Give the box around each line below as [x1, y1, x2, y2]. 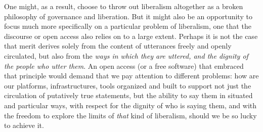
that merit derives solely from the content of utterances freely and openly [4, 40, 232, 51]
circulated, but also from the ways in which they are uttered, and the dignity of [4, 50, 248, 61]
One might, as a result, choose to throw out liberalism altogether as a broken [4, 1, 243, 11]
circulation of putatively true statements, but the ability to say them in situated [4, 90, 253, 101]
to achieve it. [4, 120, 44, 130]
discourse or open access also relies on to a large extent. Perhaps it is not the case [4, 30, 258, 41]
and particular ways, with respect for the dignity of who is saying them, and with [4, 100, 257, 110]
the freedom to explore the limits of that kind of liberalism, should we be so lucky [4, 110, 257, 120]
